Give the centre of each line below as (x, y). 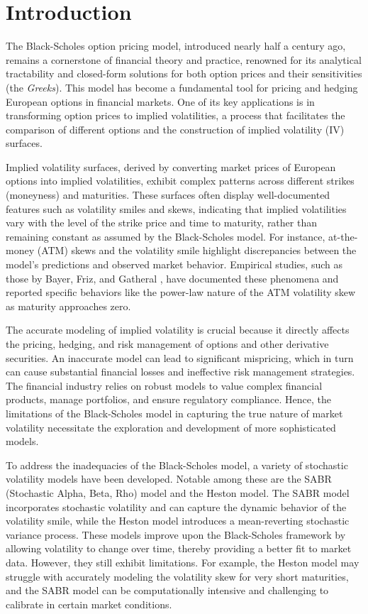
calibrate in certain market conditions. (89, 604)
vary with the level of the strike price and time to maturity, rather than (161, 223)
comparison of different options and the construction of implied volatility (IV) (175, 129)
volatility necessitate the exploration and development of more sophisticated (171, 427)
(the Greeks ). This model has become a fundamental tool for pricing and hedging (182, 87)
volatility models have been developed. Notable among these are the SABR (169, 479)
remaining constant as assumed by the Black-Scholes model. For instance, (166, 236)
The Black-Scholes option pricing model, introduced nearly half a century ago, (176, 46)
